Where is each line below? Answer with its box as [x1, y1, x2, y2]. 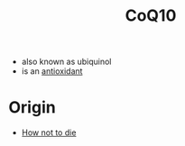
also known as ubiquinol [21, 56, 112, 68]
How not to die [21, 127, 77, 138]
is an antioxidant [21, 66, 83, 77]
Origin [8, 97, 56, 118]
